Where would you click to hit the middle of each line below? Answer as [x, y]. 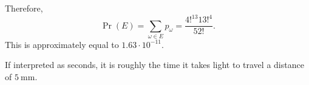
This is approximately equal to [62, 44]
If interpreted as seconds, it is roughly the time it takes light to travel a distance [154, 65]
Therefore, [24, 8]
